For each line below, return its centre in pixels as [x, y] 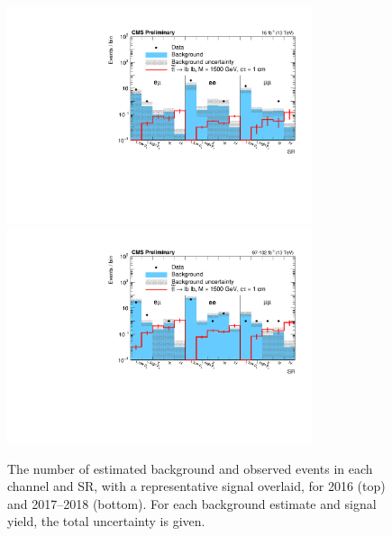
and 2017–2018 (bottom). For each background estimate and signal [192, 503]
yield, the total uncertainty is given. [106, 521]
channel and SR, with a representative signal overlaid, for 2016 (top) [196, 486]
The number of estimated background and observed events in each [190, 468]
